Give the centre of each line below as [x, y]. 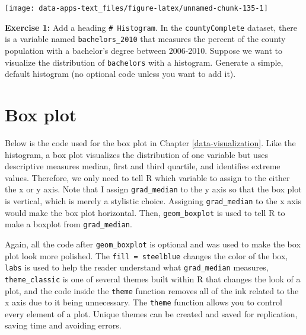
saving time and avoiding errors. [63, 325]
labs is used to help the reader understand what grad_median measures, [137, 267]
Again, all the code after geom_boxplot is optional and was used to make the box [153, 244]
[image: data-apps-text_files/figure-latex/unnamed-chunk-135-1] [136, 8]
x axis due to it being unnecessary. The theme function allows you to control [144, 302]
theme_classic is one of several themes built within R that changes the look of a [153, 278]
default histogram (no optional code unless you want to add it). [120, 74]
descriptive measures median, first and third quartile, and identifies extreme [143, 166]
